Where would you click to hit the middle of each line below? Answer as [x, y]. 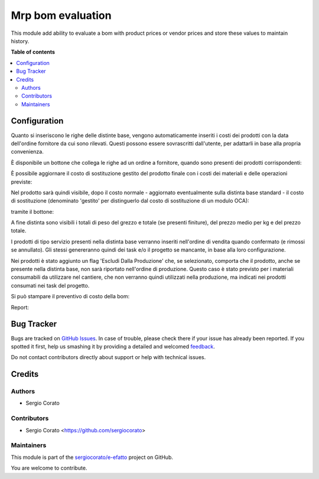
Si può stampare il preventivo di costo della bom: [70, 296]
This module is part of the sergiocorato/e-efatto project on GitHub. [92, 457]
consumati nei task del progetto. [50, 285]
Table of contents [33, 52]
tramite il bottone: [32, 211]
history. [20, 41]
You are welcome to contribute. [49, 468]
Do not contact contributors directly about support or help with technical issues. [108, 357]
